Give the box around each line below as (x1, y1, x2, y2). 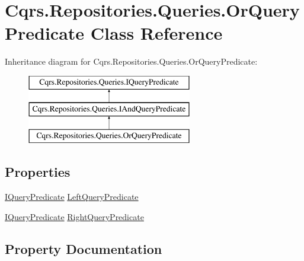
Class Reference (90, 21, 223, 45)
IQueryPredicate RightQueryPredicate (5, 210, 144, 222)
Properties (5, 163, 71, 181)
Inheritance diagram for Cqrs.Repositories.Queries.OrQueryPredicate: (5, 55, 258, 68)
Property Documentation (5, 239, 162, 257)
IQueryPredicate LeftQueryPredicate (5, 190, 139, 203)
